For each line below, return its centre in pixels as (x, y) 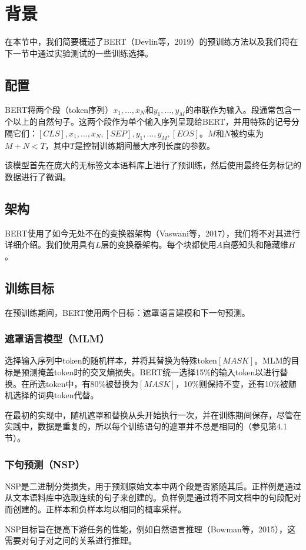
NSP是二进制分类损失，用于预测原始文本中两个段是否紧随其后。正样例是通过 (153, 486)
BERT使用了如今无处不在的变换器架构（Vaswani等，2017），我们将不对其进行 (152, 233)
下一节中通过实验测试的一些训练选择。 (79, 53)
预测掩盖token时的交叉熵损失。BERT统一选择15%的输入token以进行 (150, 372)
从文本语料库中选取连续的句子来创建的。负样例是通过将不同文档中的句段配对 (153, 497)
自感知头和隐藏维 (256, 244)
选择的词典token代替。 (56, 395)
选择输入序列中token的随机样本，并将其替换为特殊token (111, 360)
